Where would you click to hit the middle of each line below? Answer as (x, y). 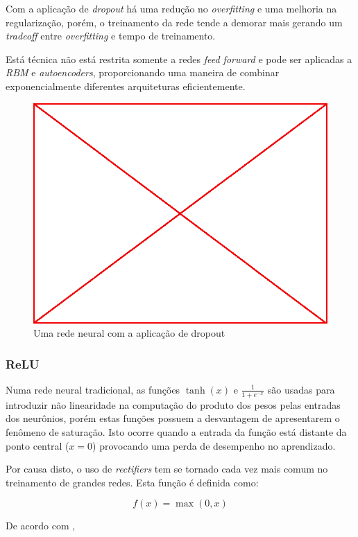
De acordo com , (41, 526)
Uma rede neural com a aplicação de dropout (129, 333)
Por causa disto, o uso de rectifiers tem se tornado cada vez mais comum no (167, 469)
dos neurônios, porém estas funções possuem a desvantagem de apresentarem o (173, 418)
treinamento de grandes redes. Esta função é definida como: (132, 482)
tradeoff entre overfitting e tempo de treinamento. (111, 36)
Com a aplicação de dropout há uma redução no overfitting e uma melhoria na (171, 8)
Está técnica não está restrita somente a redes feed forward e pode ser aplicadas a (179, 59)
